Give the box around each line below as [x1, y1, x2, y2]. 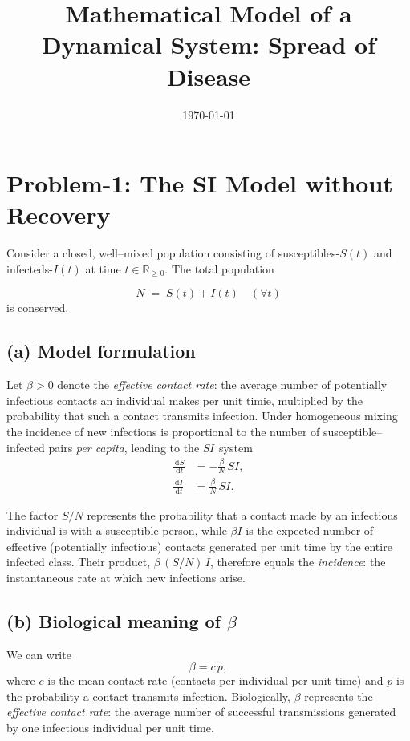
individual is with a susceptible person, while [6, 522, 227, 539]
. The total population [164, 260, 274, 277]
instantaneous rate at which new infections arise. [6, 569, 246, 585]
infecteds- [6, 260, 54, 277]
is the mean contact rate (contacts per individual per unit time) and [47, 672, 384, 689]
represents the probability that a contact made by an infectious [87, 506, 398, 523]
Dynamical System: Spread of [42, 28, 375, 61]
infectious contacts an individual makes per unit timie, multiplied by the [6, 391, 363, 408]
